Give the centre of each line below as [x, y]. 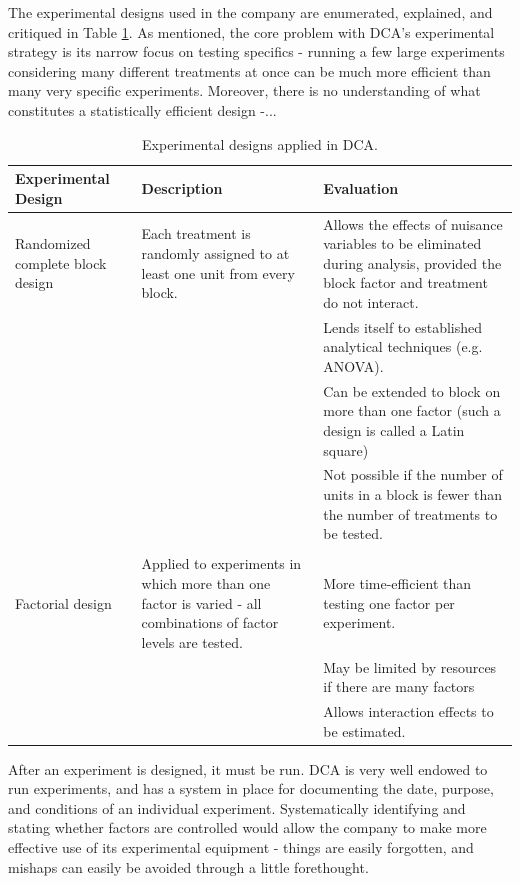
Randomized [53, 243]
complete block [61, 262]
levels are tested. [192, 641]
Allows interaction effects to [408, 711]
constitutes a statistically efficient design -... [142, 109]
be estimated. [364, 730]
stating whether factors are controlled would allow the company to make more [247, 827]
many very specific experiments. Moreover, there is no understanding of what [244, 90]
